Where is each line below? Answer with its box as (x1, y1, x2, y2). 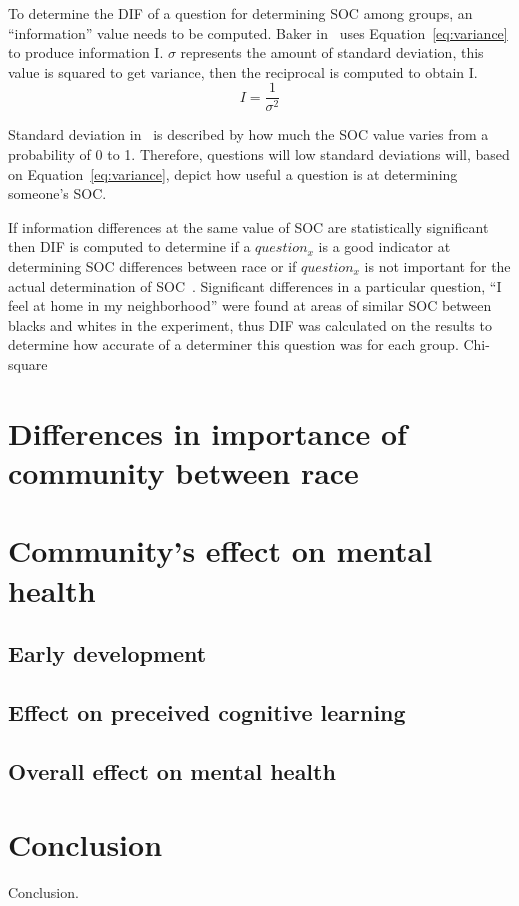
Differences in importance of (8, 412, 407, 453)
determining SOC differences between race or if (8, 256, 297, 276)
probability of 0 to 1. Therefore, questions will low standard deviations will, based (8, 144, 510, 165)
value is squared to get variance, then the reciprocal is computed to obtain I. (8, 61, 478, 82)
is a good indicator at (318, 236, 451, 257)
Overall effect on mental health (8, 755, 336, 786)
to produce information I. (8, 42, 164, 63)
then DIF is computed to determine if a (8, 236, 251, 257)
